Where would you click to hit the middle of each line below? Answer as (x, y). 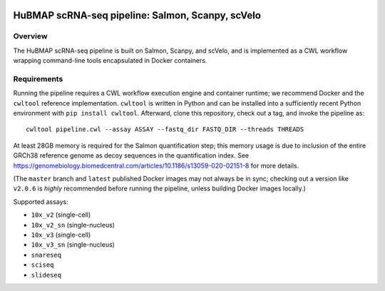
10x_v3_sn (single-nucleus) (73, 245)
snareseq (46, 255)
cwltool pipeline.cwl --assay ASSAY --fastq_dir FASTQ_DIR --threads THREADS (165, 129)
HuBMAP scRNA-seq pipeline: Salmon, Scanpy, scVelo (137, 15)
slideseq (46, 275)
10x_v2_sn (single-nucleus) (73, 225)
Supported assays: (41, 201)
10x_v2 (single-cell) (61, 215)
